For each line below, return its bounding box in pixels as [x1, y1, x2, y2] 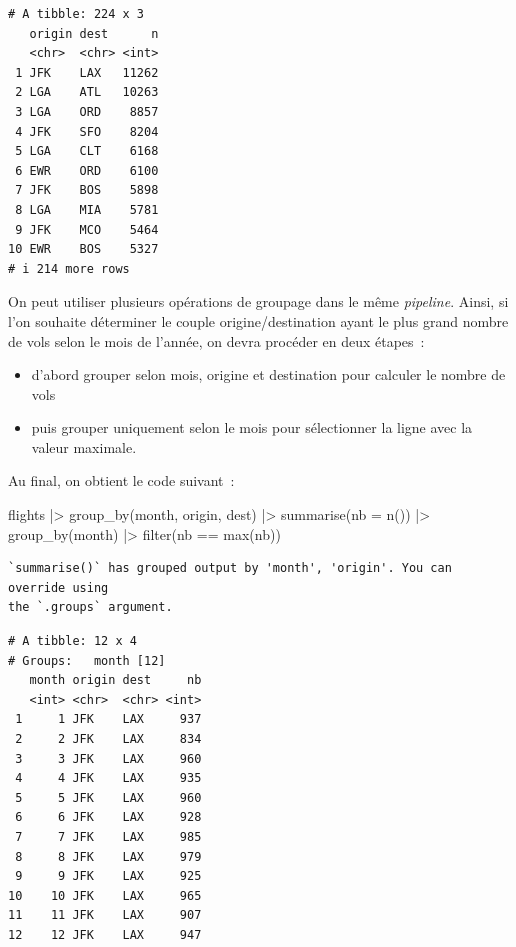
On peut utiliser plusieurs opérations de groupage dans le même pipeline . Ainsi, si [8, 291, 509, 312]
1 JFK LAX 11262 [15, 65, 159, 80]
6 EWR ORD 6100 [15, 163, 159, 178]
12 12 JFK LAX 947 [8, 927, 202, 942]
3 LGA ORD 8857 [15, 104, 159, 119]
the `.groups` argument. [8, 600, 173, 615]
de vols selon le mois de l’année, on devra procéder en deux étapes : [8, 330, 425, 351]
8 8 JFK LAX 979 [15, 849, 202, 864]
